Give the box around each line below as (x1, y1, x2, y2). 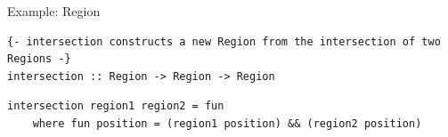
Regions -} (7, 52, 71, 66)
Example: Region (7, 2, 101, 20)
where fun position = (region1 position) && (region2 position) (32, 117, 422, 130)
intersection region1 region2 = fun (7, 100, 224, 113)
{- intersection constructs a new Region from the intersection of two (7, 35, 441, 48)
